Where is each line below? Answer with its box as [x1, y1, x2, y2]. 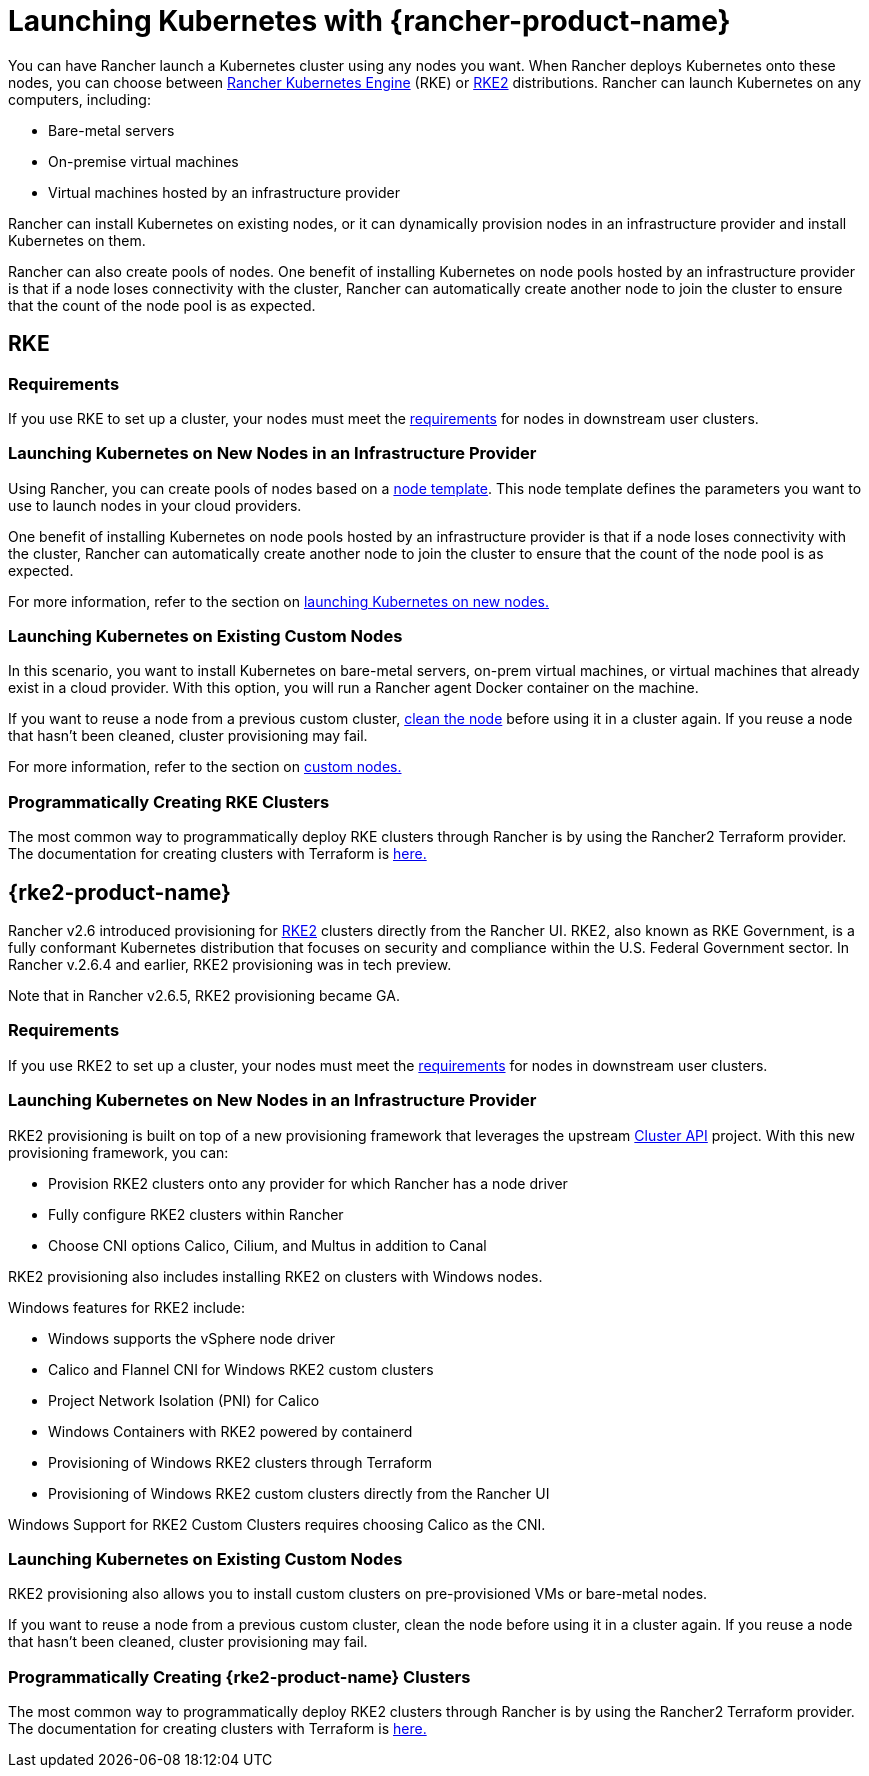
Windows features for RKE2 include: [8, 1298, 246, 1316]
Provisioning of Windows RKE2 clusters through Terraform [48, 1453, 433, 1471]
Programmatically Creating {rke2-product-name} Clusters [8, 1666, 471, 1687]
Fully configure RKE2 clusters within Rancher [48, 1205, 344, 1223]
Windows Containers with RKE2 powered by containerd [48, 1422, 413, 1440]
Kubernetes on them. [8, 231, 146, 249]
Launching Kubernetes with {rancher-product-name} [8, 4, 731, 38]
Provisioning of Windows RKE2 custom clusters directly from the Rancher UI [48, 1484, 550, 1502]
